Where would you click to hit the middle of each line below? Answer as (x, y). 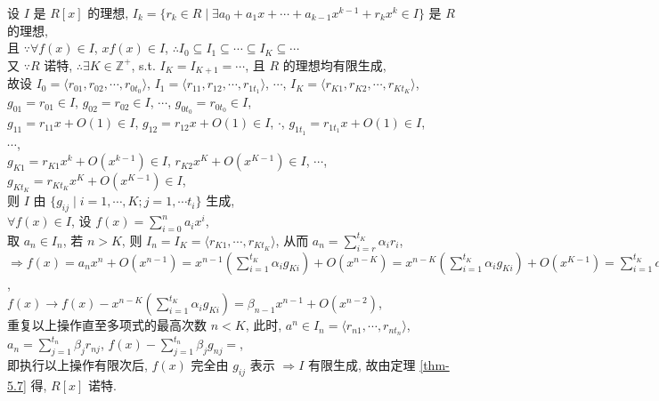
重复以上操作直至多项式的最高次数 (107, 325)
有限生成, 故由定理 (362, 364)
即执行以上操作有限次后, (77, 364)
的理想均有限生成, (334, 64)
